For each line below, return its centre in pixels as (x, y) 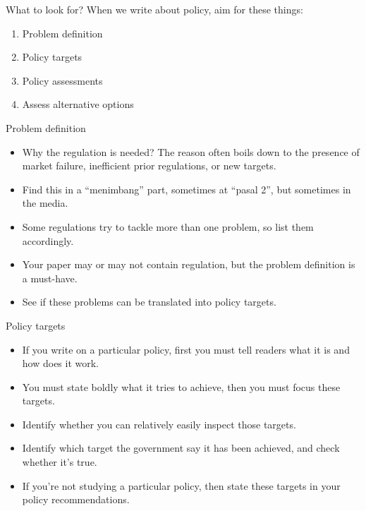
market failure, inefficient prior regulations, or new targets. (149, 166)
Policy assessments (62, 80)
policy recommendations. (76, 499)
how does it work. (61, 363)
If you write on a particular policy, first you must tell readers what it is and (186, 349)
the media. (45, 203)
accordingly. (48, 240)
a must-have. (50, 278)
